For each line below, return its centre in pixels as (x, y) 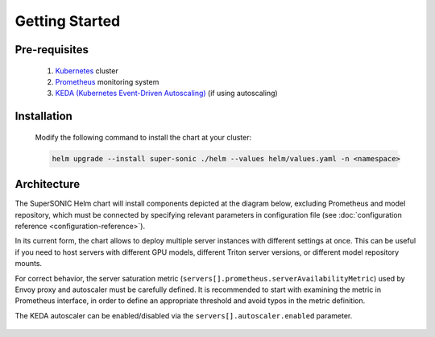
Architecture (48, 184)
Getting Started (68, 21)
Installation (43, 116)
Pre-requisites (52, 50)
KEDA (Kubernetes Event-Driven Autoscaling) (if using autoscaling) (166, 94)
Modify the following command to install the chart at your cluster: (143, 137)
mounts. (29, 264)
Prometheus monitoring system (107, 81)
